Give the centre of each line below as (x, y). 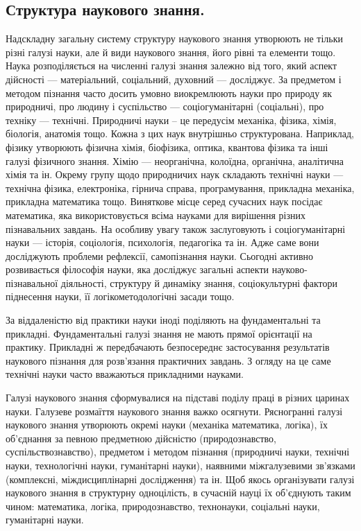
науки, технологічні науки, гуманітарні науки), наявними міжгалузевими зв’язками (180, 465)
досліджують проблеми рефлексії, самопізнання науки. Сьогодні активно (160, 255)
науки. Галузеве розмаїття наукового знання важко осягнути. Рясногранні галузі (174, 411)
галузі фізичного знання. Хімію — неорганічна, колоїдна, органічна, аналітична (175, 160)
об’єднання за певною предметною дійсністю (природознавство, (141, 438)
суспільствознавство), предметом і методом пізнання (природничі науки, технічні (178, 452)
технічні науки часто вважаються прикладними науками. (125, 374)
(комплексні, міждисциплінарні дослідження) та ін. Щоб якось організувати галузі (180, 479)
